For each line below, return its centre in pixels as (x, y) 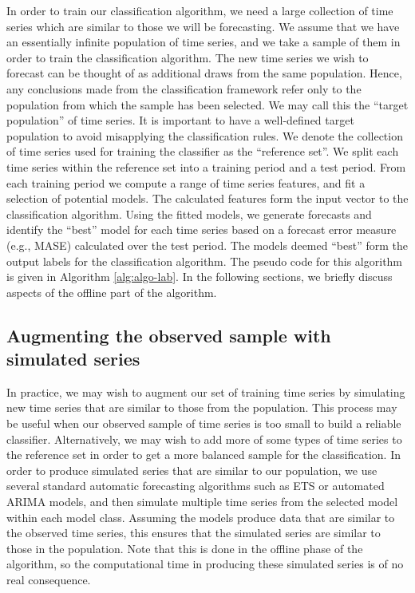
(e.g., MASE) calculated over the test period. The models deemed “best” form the (207, 245)
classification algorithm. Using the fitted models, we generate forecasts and (189, 213)
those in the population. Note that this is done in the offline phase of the (185, 548)
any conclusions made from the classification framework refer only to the (184, 88)
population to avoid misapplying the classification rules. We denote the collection (205, 135)
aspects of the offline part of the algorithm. (112, 292)
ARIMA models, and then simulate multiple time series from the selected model (202, 502)
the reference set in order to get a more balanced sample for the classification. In (204, 455)
